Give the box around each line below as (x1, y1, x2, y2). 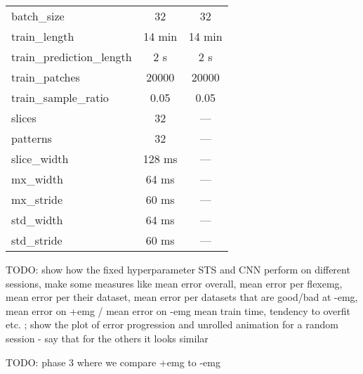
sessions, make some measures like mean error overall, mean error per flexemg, (6, 276, 343, 290)
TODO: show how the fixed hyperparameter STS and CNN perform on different (6, 262, 350, 276)
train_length (11, 28, 74, 44)
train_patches (11, 69, 80, 85)
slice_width (11, 150, 69, 167)
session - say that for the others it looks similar (6, 330, 209, 345)
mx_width (11, 171, 63, 187)
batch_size (11, 8, 65, 24)
